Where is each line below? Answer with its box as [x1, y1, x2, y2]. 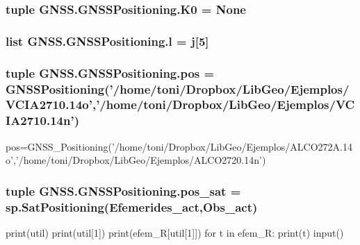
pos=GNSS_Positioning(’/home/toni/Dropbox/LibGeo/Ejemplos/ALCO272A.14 [6, 139, 352, 153]
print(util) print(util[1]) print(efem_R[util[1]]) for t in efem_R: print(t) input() [6, 226, 344, 239]
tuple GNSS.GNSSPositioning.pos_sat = [6, 182, 241, 199]
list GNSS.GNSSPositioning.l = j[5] [6, 32, 209, 49]
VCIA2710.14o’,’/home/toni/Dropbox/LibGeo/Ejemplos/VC [6, 96, 355, 113]
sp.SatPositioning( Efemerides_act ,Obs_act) [6, 198, 258, 215]
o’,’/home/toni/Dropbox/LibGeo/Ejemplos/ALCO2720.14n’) [6, 153, 266, 167]
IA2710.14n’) [6, 112, 79, 129]
